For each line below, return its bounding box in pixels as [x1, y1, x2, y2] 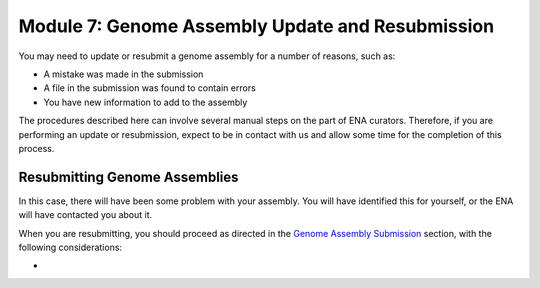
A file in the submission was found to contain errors [43, 82, 257, 94]
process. [18, 142, 55, 154]
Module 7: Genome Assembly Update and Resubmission [18, 15, 495, 37]
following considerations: [18, 241, 123, 253]
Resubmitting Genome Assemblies [18, 168, 239, 185]
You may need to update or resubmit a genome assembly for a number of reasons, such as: [18, 50, 396, 62]
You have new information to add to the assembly [43, 96, 248, 108]
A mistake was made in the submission [43, 68, 204, 80]
